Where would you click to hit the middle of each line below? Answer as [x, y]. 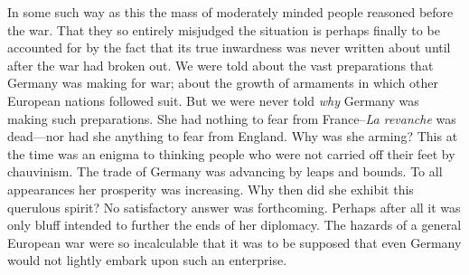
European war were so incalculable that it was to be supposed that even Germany [234, 242]
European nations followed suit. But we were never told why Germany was [213, 100]
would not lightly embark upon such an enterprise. [147, 260]
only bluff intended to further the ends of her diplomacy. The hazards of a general [234, 225]
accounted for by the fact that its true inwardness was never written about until [229, 47]
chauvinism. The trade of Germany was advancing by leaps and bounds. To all [225, 171]
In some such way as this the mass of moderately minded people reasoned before [230, 12]
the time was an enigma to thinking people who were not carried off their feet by [231, 153]
